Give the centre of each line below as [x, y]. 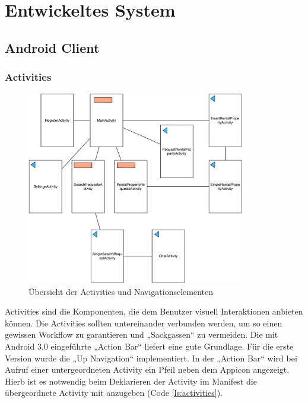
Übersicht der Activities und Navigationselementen [121, 291]
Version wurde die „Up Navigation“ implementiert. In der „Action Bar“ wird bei [151, 358]
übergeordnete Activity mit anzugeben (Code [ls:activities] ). [114, 393]
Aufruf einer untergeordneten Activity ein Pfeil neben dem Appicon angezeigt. [147, 369]
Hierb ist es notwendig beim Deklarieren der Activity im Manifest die [131, 381]
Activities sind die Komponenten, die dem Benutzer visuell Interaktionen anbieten [154, 311]
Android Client [52, 47]
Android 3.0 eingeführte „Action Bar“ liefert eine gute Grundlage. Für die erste [149, 346]
